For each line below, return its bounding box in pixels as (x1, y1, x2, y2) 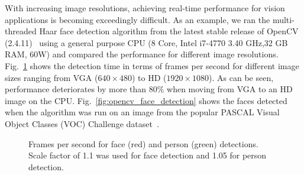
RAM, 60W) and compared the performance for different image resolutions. (5, 48, 279, 60)
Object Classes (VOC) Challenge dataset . (5, 117, 159, 129)
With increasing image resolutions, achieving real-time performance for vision (5, 2, 285, 14)
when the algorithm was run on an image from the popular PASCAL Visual (5, 106, 280, 118)
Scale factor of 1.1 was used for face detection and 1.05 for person (28, 149, 267, 161)
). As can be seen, (209, 71, 274, 83)
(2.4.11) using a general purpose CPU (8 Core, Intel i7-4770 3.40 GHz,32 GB (5, 36, 288, 48)
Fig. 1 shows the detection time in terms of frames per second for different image (5, 59, 299, 72)
